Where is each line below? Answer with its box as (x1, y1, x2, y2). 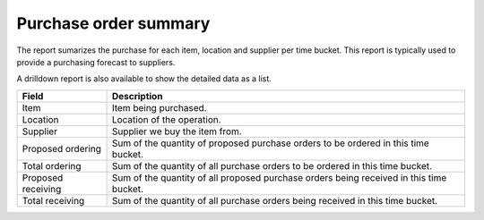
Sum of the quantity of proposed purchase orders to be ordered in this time (111, 137, 429, 149)
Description (111, 89, 163, 102)
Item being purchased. (111, 101, 207, 114)
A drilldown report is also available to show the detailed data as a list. (16, 73, 272, 84)
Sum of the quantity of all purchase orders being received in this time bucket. (111, 194, 438, 207)
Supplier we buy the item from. (111, 125, 242, 138)
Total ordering (22, 159, 82, 172)
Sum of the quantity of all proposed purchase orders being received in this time (111, 171, 447, 183)
